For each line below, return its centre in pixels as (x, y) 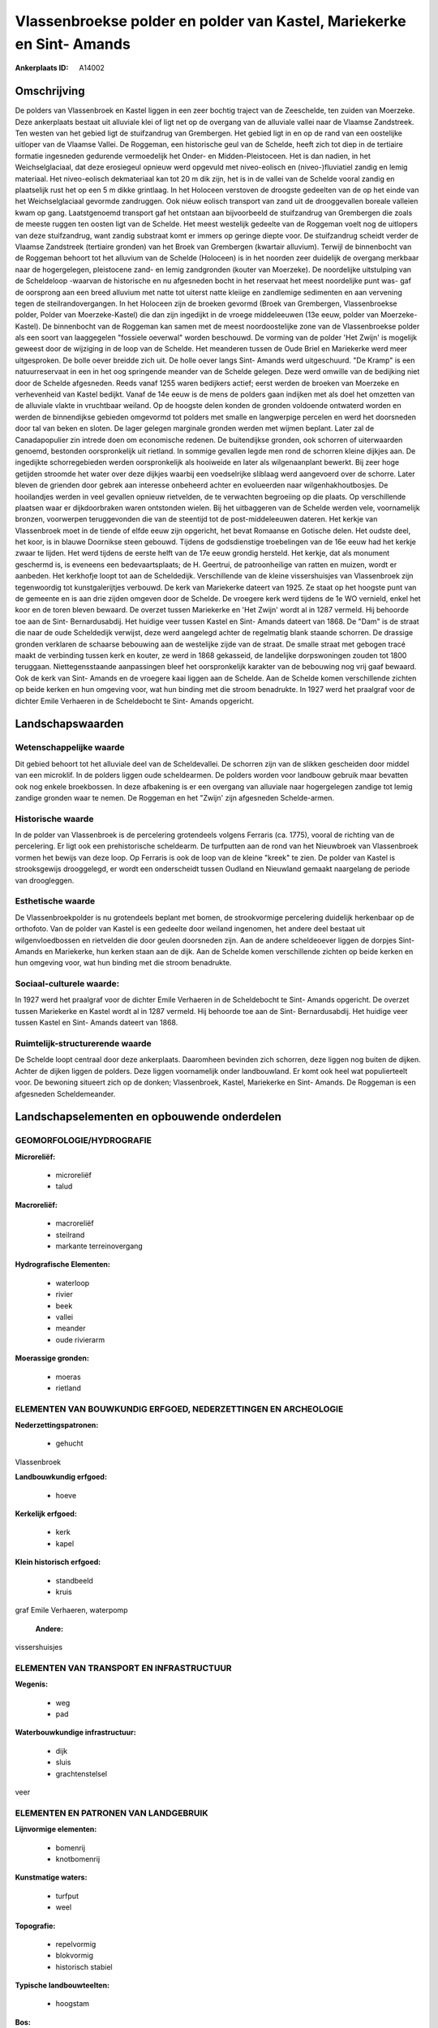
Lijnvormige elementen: (56, 1829)
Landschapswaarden (69, 724)
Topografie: (35, 1926)
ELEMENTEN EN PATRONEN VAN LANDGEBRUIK (112, 1813)
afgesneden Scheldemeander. (65, 1093)
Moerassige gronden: (52, 1358)
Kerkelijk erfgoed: (46, 1514)
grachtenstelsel (82, 1773)
